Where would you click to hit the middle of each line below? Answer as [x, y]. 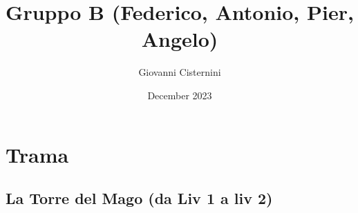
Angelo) [180, 39]
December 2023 [180, 95]
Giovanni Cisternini [180, 72]
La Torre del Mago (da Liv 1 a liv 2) [139, 198]
